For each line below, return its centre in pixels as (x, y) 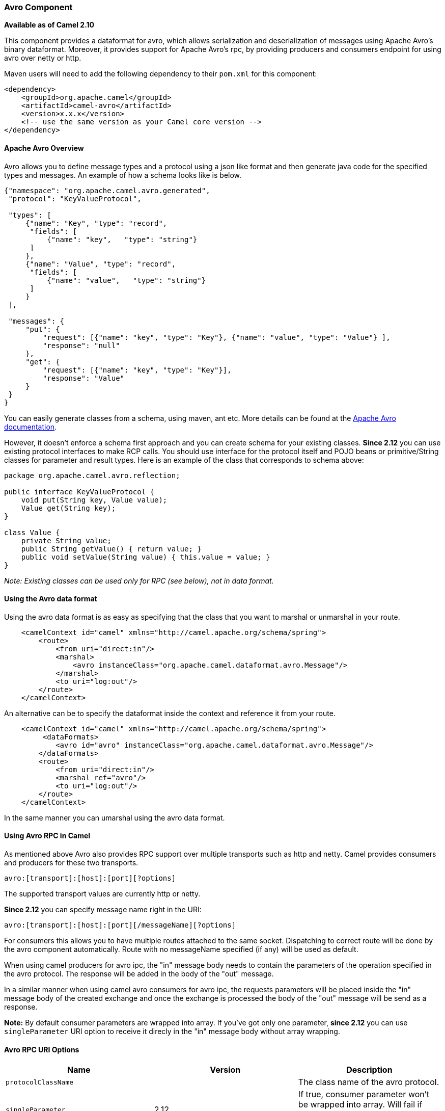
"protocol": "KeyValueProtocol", (75, 199)
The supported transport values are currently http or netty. (102, 894)
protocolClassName (40, 1082)
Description (369, 1070)
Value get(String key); (68, 508)
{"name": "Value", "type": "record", (101, 264)
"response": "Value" (84, 378)
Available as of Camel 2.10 (49, 25)
